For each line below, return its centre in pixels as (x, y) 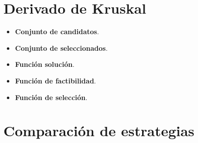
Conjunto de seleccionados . (61, 48)
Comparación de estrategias (99, 131)
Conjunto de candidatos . (57, 31)
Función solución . (45, 64)
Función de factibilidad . (55, 80)
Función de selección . (51, 97)
